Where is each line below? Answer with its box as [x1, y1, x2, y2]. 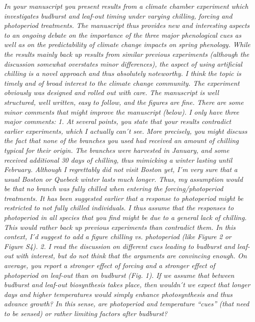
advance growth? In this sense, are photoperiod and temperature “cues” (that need [4, 298, 249, 309]
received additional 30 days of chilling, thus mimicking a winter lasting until [4, 154, 232, 165]
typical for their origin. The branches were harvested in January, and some [4, 145, 229, 155]
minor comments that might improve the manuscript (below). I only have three [4, 106, 239, 117]
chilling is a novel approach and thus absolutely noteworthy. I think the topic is [4, 68, 241, 78]
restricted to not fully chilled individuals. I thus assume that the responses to [4, 202, 234, 213]
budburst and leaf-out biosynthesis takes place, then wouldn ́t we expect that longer [4, 279, 251, 290]
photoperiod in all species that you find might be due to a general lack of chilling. [4, 212, 247, 223]
